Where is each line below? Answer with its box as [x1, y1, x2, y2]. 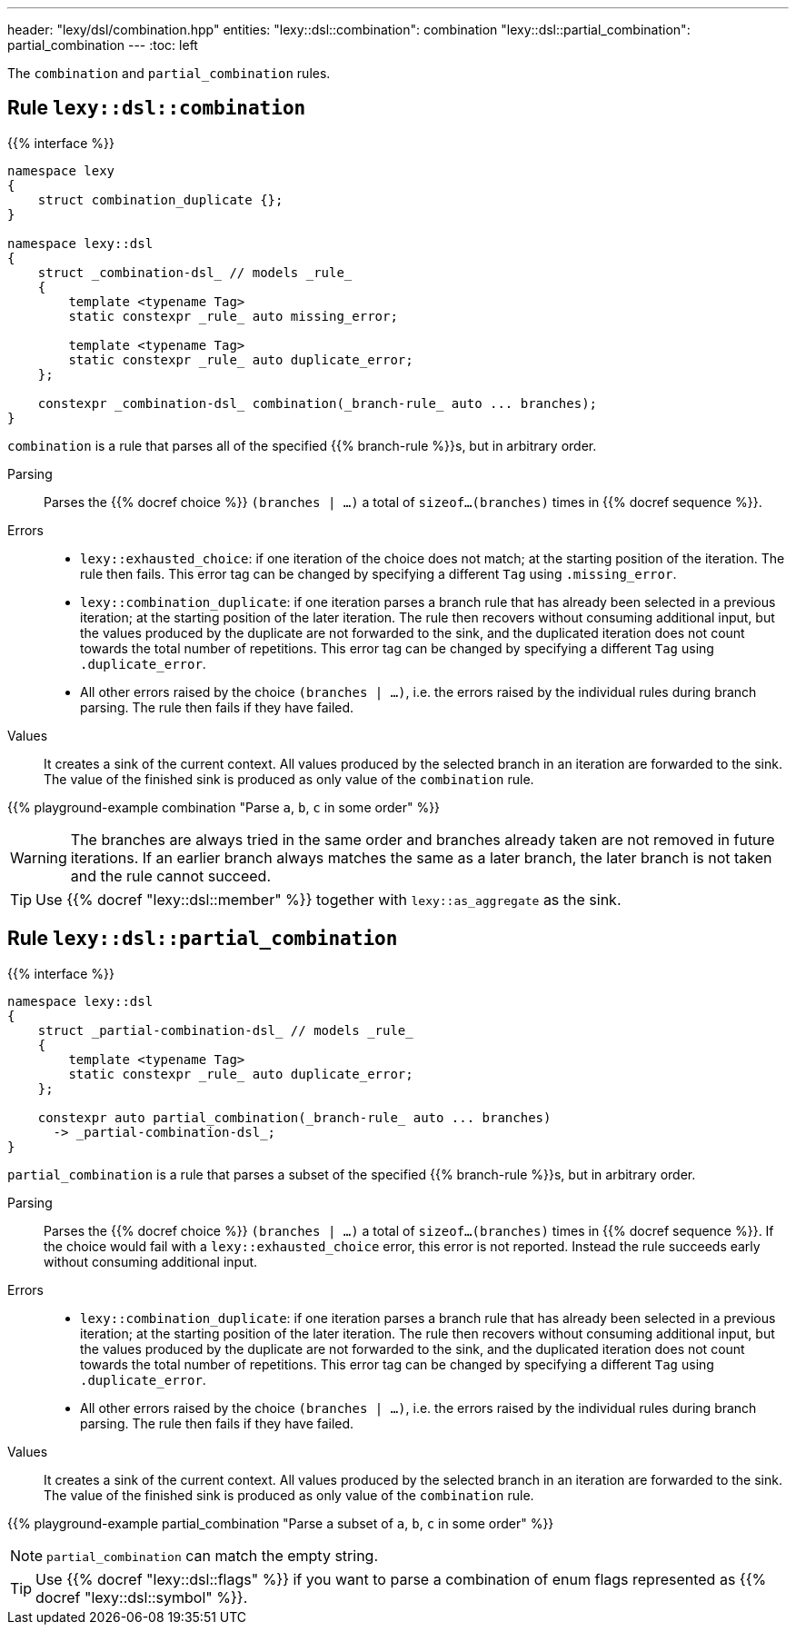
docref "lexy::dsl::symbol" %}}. [35, 1587, 248, 1607]
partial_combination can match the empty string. [46, 1546, 379, 1565]
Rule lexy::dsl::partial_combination [7, 927, 398, 950]
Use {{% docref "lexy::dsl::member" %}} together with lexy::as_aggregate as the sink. [35, 890, 622, 909]
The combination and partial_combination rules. [7, 65, 331, 81]
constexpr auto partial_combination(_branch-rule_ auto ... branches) [37, 1110, 552, 1125]
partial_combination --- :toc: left [7, 37, 198, 53]
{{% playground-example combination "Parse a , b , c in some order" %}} [7, 799, 441, 815]
